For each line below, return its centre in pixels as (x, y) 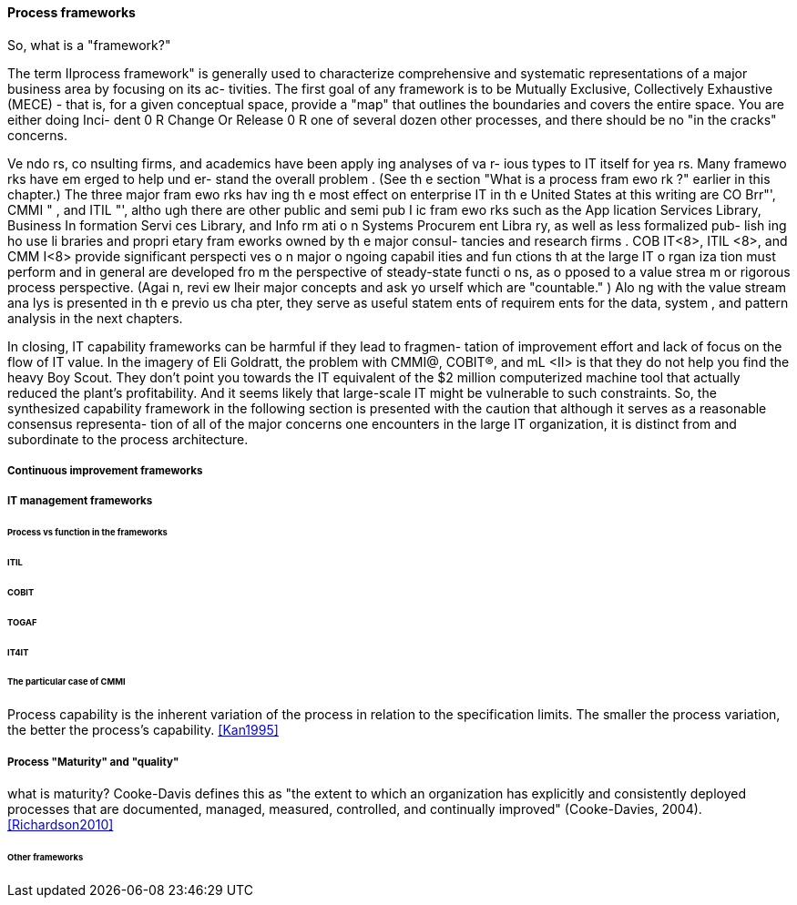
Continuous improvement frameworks (105, 471)
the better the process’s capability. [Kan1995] (143, 730)
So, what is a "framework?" (89, 45)
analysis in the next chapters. (95, 318)
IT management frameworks (80, 501)
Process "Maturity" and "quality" (93, 762)
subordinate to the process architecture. (128, 439)
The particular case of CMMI (66, 682)
